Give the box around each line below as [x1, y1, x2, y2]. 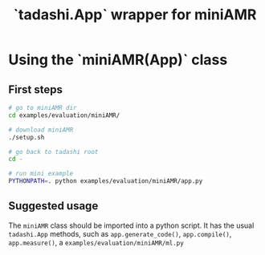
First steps [8, 83, 63, 96]
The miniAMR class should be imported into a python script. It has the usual [8, 221, 255, 230]
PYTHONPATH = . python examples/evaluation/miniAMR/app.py [8, 177, 203, 185]
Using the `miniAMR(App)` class [8, 51, 228, 69]
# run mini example [8, 170, 74, 178]
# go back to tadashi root [8, 148, 99, 156]
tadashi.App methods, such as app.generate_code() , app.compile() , [8, 229, 232, 238]
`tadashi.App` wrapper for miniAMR [13, 6, 257, 24]
